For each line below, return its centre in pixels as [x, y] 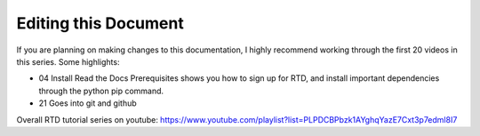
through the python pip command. [101, 91]
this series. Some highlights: [68, 61]
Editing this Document [100, 23]
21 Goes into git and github [88, 103]
